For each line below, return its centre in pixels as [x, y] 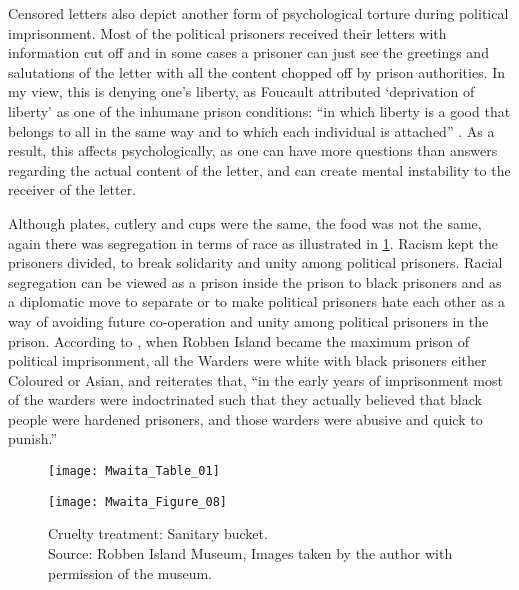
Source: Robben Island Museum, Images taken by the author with [250, 552]
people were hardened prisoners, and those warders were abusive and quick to [245, 418]
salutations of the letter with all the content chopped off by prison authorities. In [257, 71]
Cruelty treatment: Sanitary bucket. [158, 533]
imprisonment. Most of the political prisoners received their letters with [227, 32]
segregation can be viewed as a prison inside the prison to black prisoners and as [255, 281]
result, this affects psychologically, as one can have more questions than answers [253, 150]
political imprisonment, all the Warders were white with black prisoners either [247, 360]
